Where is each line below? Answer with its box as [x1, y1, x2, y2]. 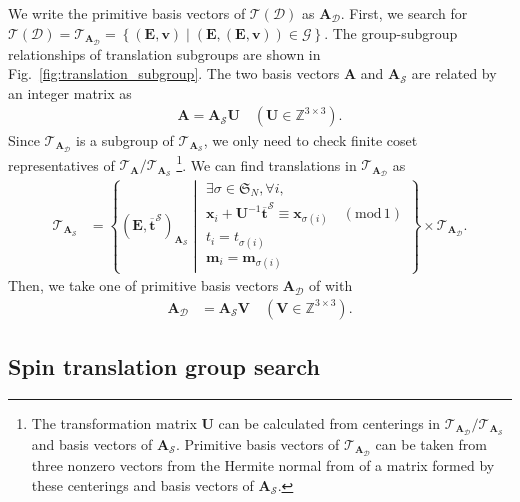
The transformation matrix [31, 412, 197, 433]
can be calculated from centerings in [218, 412, 441, 433]
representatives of [8, 154, 115, 175]
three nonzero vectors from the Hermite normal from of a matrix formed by [31, 455, 495, 476]
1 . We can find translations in [176, 151, 357, 175]
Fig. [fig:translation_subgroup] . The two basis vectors [8, 63, 340, 84]
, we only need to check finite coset [203, 129, 418, 150]
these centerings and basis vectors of [31, 474, 254, 495]
